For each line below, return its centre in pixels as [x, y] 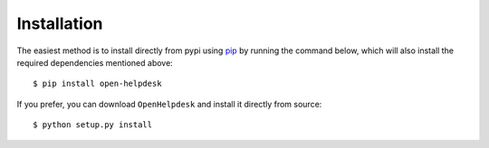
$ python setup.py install [93, 125]
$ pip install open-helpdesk [97, 84]
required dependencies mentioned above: [95, 62]
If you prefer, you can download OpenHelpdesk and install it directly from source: [169, 104]
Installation [60, 23]
